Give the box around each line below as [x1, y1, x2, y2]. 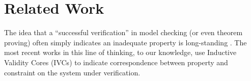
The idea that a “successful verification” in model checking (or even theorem [4, 27, 243, 38]
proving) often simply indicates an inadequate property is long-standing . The [4, 37, 247, 47]
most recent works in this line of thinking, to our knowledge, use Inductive [4, 47, 237, 58]
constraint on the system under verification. [4, 67, 141, 77]
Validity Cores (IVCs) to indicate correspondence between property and [4, 57, 228, 67]
